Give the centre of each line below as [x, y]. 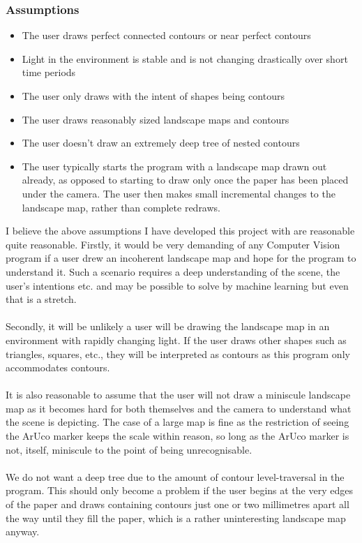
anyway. [23, 531]
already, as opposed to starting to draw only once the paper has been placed [185, 180]
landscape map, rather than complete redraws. [121, 207]
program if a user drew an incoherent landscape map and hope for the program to [181, 258]
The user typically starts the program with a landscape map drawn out [174, 166]
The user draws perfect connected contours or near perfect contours [166, 35]
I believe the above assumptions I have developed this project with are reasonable [180, 231]
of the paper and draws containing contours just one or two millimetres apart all [178, 504]
